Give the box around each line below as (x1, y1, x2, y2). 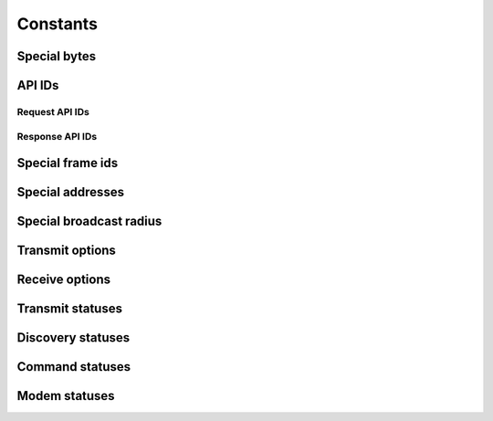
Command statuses (16, 359, 131, 374)
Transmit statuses (16, 301, 123, 317)
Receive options (16, 272, 111, 288)
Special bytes (16, 48, 97, 64)
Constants (16, 14, 98, 34)
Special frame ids (16, 155, 119, 171)
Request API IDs (16, 105, 90, 118)
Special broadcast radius (16, 214, 163, 229)
